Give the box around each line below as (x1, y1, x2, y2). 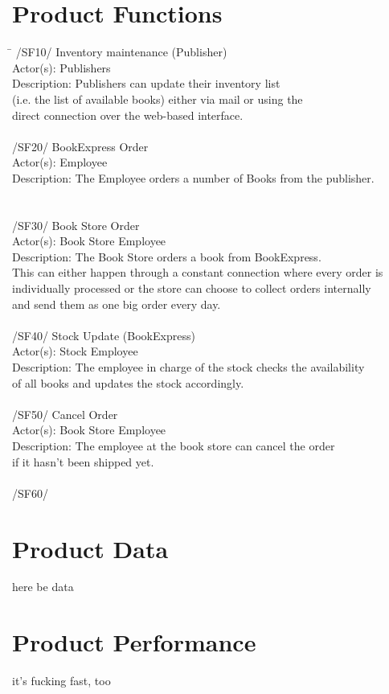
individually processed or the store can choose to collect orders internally (12, 280, 371, 297)
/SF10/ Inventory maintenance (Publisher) (15, 43, 227, 60)
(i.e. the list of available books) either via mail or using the (12, 90, 303, 107)
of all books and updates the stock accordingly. (12, 374, 244, 391)
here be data (12, 578, 74, 595)
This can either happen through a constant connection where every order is (12, 264, 383, 281)
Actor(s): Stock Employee (12, 343, 138, 359)
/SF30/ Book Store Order (12, 216, 140, 233)
